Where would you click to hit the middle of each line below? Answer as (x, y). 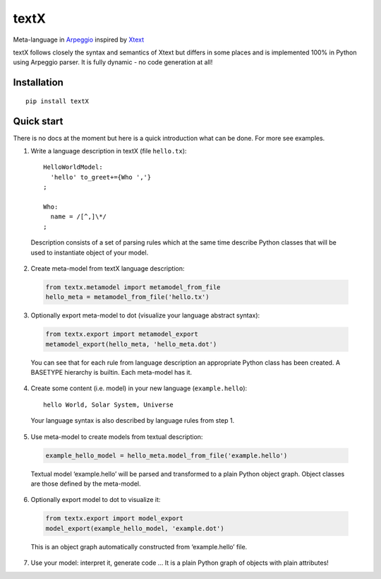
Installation (38, 82)
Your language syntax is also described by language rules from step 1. (133, 421)
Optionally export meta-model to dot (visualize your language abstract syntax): (145, 315)
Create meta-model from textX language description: (108, 268)
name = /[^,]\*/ (79, 217)
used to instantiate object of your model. (90, 252)
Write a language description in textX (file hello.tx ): (109, 151)
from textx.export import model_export (114, 519)
